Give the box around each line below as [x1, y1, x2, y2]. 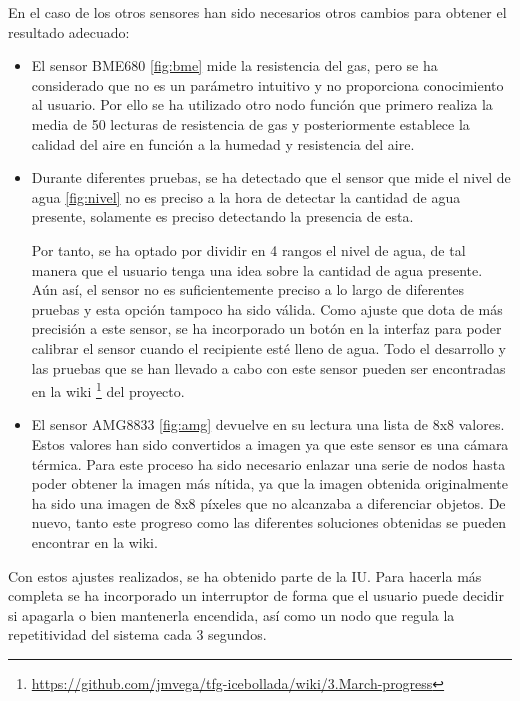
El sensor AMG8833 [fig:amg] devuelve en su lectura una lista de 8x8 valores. [31, 414, 505, 435]
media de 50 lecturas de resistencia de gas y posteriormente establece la [31, 113, 470, 134]
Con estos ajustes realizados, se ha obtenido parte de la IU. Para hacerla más [8, 565, 482, 586]
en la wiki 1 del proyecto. [31, 378, 185, 401]
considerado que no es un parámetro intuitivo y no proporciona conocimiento [31, 74, 504, 95]
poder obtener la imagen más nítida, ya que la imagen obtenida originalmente [31, 473, 509, 494]
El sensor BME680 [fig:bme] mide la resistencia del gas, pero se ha [31, 55, 438, 76]
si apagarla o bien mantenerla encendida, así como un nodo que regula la [8, 604, 455, 625]
